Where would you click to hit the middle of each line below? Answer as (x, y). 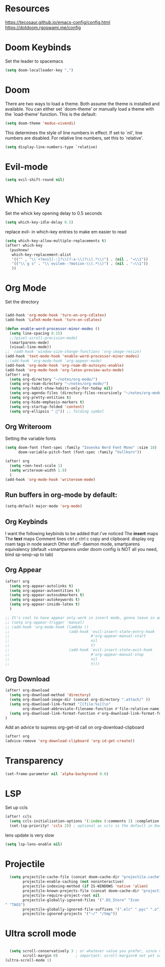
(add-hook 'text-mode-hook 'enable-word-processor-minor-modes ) (72, 356)
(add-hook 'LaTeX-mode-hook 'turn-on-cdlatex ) (54, 320)
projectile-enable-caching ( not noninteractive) (73, 882)
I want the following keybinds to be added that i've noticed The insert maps (82, 533)
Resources (27, 9)
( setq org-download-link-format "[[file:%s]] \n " (60, 704)
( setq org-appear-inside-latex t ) (45, 604)
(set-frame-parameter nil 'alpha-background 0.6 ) (57, 774)
